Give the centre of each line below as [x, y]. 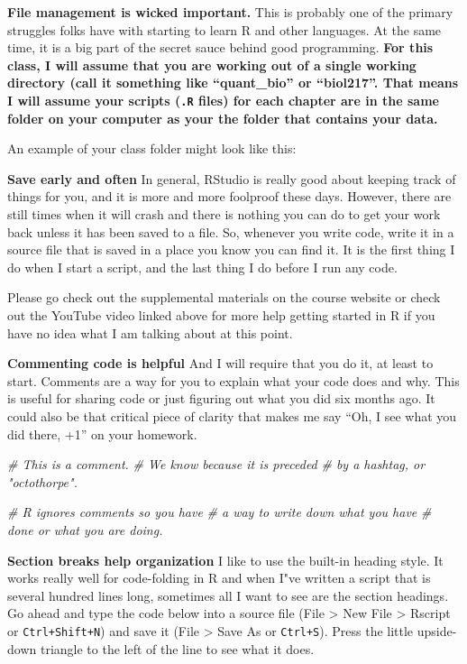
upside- [437, 630]
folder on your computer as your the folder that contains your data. [223, 118]
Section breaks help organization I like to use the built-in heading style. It [225, 560]
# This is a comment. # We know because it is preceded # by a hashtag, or [216, 464]
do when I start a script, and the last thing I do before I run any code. [202, 267]
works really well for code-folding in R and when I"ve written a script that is [219, 578]
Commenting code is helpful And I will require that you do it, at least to [220, 363]
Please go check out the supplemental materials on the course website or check [224, 297]
